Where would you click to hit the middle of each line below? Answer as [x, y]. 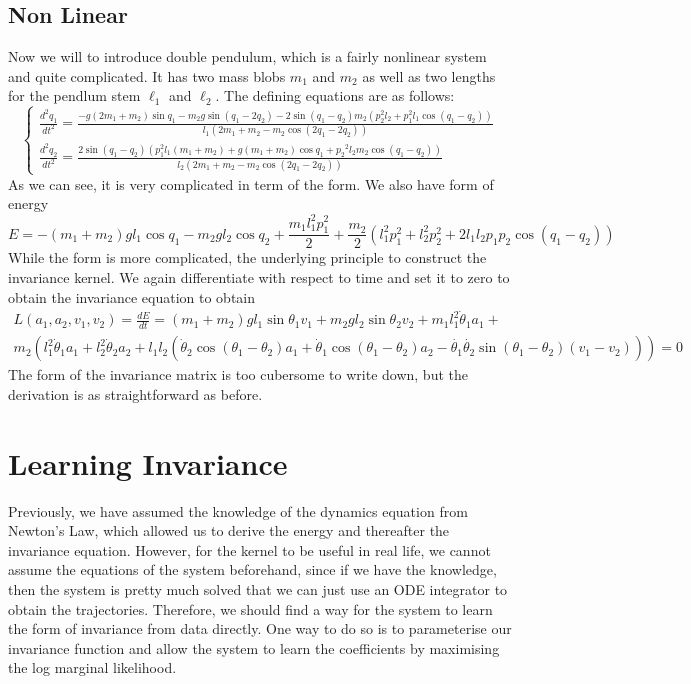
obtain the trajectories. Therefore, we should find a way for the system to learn [250, 608]
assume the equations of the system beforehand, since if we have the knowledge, [252, 569]
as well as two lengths [429, 75]
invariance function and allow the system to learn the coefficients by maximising [254, 647]
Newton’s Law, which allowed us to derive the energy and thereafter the [229, 530]
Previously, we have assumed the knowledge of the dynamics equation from [238, 510]
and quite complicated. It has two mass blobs [147, 75]
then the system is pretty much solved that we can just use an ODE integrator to [258, 588]
